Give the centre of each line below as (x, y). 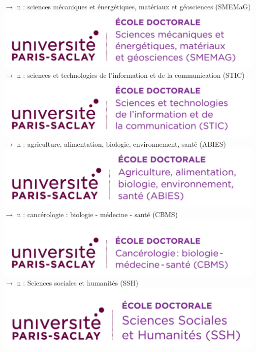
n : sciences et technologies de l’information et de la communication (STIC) (131, 75)
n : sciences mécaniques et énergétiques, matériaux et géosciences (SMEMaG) (134, 6)
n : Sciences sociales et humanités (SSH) (78, 282)
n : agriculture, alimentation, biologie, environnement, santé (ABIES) (121, 144)
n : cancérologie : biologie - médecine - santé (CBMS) (97, 214)
